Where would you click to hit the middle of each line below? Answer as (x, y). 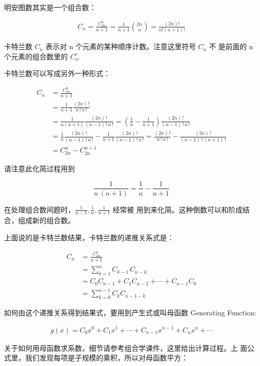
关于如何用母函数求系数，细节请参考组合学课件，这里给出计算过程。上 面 (126, 347)
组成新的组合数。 (46, 220)
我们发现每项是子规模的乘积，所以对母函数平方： (106, 358)
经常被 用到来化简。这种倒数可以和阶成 (178, 209)
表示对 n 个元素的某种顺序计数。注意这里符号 (121, 46)
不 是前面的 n (231, 46)
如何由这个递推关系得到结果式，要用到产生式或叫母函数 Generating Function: (130, 312)
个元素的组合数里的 (36, 56)
